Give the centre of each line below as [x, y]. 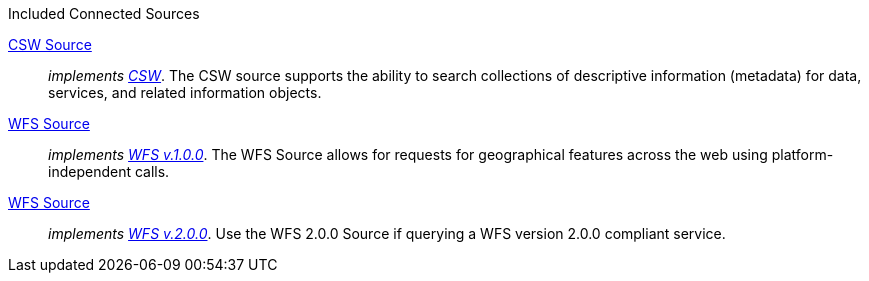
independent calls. [109, 171]
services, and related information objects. [185, 92]
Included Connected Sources [104, 13]
